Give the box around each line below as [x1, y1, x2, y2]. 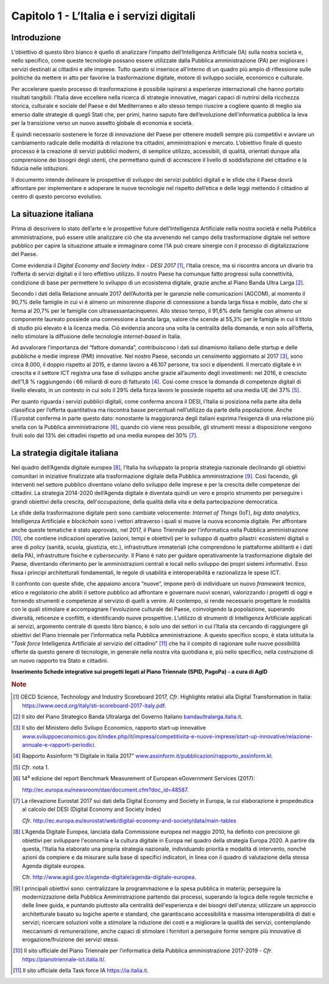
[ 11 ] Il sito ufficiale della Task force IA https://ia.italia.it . [13, 967, 149, 974]
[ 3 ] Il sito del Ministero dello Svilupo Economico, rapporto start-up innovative [13, 724, 207, 732]
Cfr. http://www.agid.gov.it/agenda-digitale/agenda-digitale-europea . [22, 874, 196, 881]
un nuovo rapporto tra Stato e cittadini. [11, 657, 109, 664]
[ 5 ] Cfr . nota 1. [13, 763, 49, 771]
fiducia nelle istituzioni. [11, 165, 69, 172]
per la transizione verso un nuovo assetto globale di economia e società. [11, 119, 193, 127]
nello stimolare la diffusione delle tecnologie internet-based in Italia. [11, 332, 182, 340]
